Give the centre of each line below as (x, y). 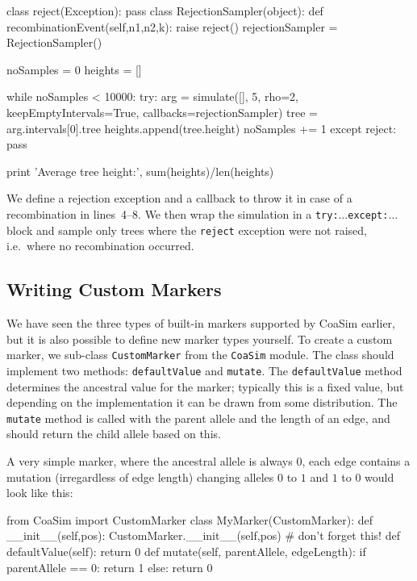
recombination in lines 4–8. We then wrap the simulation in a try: (173, 213)
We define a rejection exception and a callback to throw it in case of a (179, 198)
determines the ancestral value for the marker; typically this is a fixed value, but (205, 386)
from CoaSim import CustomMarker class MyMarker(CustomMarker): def (190, 519)
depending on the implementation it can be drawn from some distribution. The (202, 402)
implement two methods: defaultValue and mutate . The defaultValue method (204, 370)
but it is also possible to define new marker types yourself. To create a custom (200, 339)
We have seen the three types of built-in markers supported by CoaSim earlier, (201, 323)
